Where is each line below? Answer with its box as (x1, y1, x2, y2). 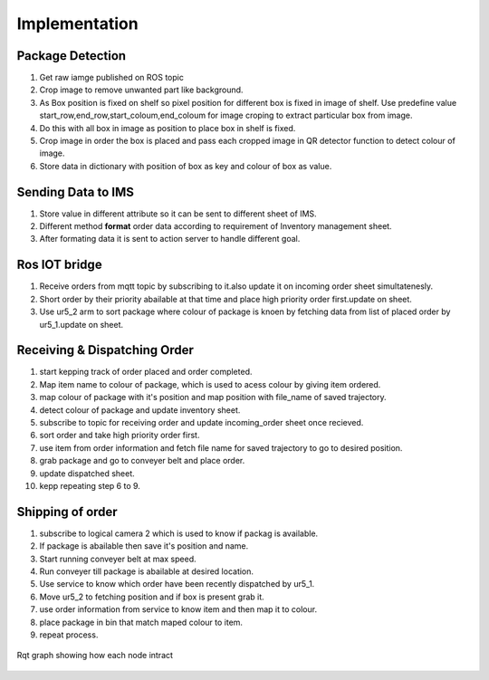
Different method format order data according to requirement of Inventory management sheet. (39, 221, 393, 232)
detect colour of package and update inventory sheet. (39, 404, 241, 416)
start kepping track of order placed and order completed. (39, 367, 253, 378)
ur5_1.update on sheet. (39, 319, 124, 330)
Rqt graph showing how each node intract (16, 650, 174, 661)
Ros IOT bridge (16, 257, 103, 273)
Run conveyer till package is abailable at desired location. (39, 566, 254, 577)
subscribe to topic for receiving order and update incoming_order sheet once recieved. (39, 417, 364, 428)
